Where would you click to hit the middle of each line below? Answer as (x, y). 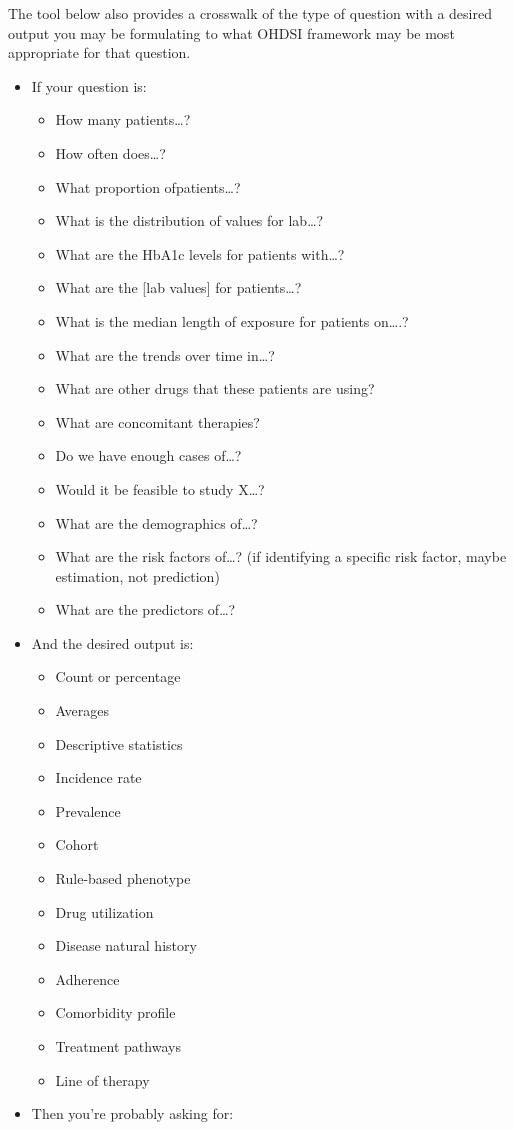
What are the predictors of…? (145, 609)
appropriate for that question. (99, 52)
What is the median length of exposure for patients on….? (232, 320)
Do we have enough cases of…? (148, 455)
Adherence (87, 978)
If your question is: (89, 85)
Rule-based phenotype (123, 878)
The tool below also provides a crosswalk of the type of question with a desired (250, 13)
